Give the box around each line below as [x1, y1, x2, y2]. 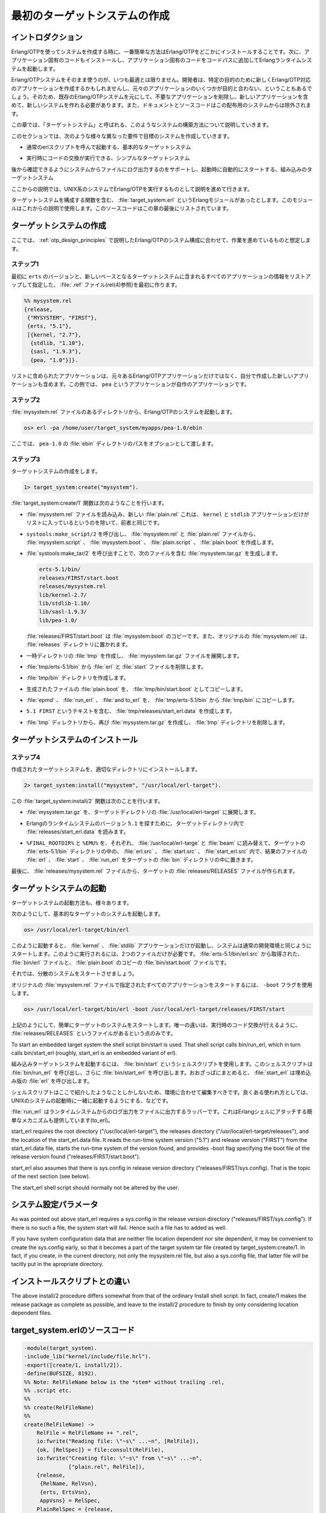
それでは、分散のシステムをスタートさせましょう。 [11, 970, 138, 977]
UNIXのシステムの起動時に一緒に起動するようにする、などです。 [11, 1097, 172, 1104]
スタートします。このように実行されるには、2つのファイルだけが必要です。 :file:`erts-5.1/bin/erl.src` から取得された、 [11, 950, 304, 957]
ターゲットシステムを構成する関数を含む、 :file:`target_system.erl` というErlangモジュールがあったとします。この [11, 196, 293, 203]
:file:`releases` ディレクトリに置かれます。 [26, 641, 131, 648]
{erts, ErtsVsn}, [39, 1489, 91, 1495]
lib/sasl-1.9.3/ [39, 608, 88, 615]
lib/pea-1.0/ [39, 617, 78, 623]
